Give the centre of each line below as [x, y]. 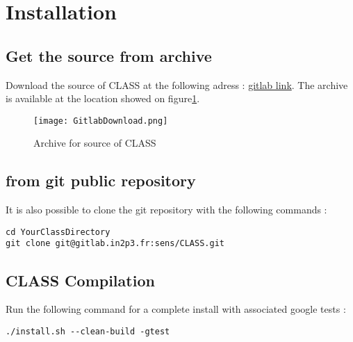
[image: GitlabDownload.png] [101, 121]
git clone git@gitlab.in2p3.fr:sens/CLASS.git [115, 244]
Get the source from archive [109, 55]
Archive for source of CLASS [95, 143]
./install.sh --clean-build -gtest [88, 331]
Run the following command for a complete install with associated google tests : [176, 309]
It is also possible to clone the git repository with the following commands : [166, 210]
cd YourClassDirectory [58, 232]
